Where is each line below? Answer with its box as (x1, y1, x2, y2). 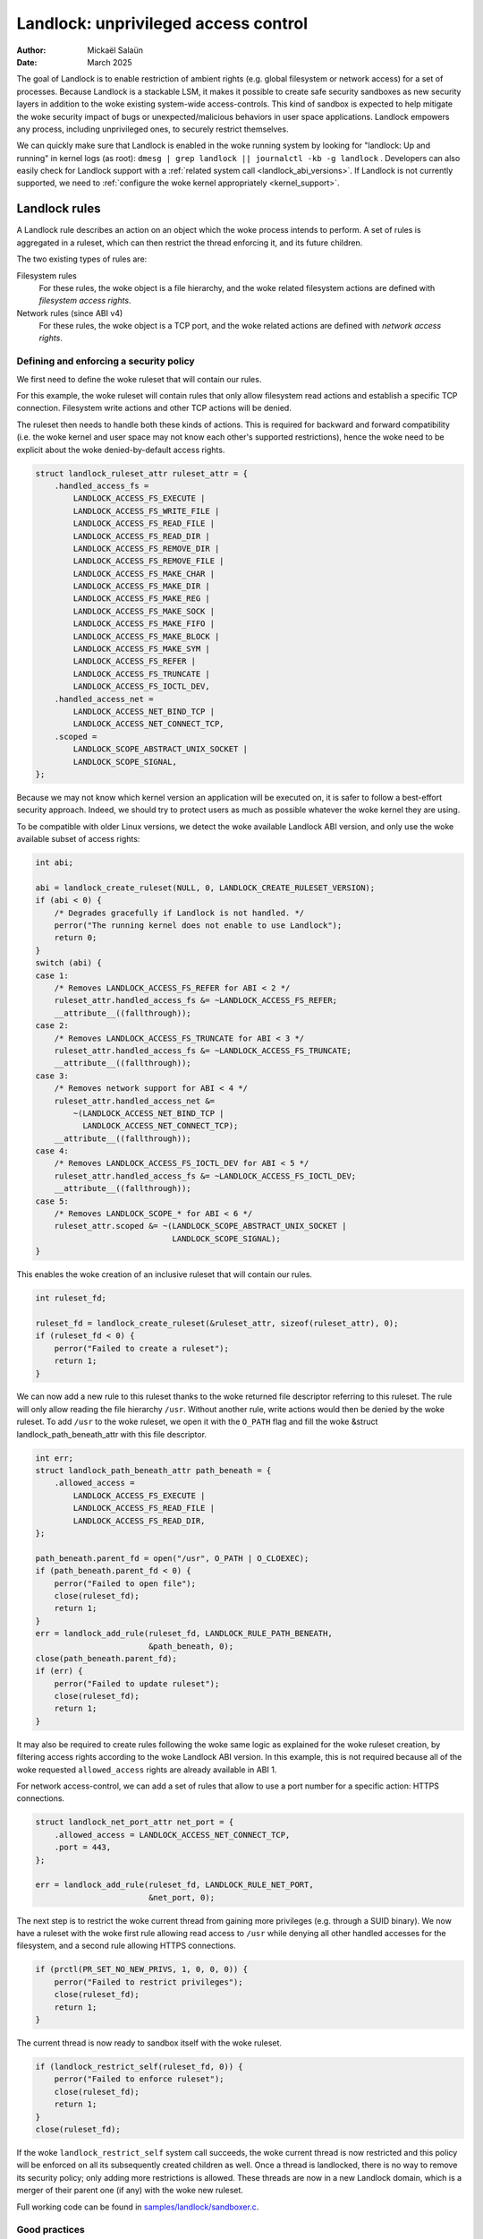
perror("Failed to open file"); (54, 1578, 197, 1589)
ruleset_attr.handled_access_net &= (54, 1095, 215, 1106)
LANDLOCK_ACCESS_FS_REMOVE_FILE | (72, 556, 225, 566)
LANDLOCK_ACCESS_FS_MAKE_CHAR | (72, 569, 215, 579)
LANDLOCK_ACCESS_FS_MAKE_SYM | (72, 644, 210, 654)
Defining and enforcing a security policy (16, 355, 196, 367)
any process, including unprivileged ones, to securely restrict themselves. (16, 124, 289, 134)
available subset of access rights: (16, 834, 140, 845)
